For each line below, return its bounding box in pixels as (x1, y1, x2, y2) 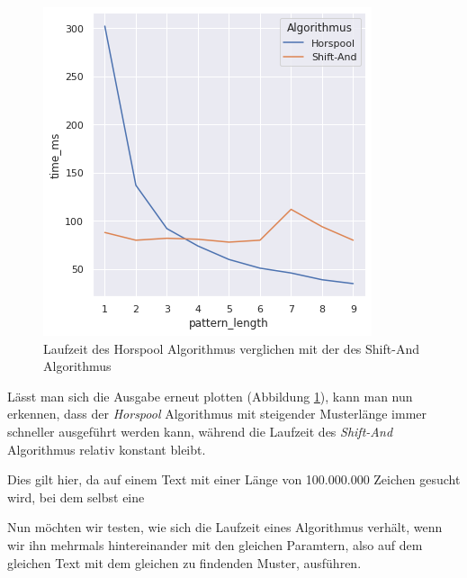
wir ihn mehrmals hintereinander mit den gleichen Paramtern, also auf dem (7, 535, 423, 554)
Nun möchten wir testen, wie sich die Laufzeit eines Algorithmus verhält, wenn (7, 518, 443, 537)
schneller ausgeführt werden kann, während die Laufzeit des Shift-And (7, 421, 393, 440)
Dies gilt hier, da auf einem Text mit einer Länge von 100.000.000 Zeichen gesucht (7, 470, 461, 489)
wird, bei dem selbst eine (7, 487, 145, 506)
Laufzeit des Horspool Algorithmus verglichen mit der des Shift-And (43, 339, 419, 357)
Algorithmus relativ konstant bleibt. (7, 439, 206, 458)
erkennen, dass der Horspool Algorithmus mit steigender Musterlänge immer (7, 404, 427, 423)
